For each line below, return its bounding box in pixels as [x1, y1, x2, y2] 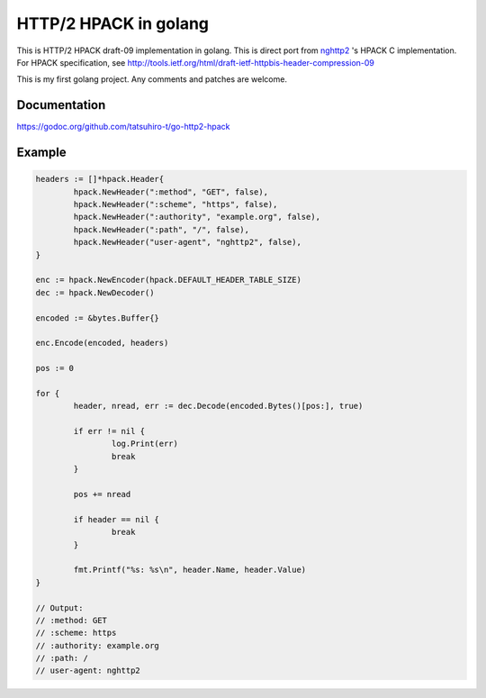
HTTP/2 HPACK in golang [16, 14, 210, 33]
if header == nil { [73, 514, 159, 524]
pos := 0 [35, 363, 75, 374]
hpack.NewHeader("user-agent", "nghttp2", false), [73, 237, 301, 248]
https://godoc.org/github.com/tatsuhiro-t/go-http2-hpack [16, 122, 230, 132]
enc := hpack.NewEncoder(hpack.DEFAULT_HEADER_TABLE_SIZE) [35, 275, 301, 286]
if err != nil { [73, 426, 146, 437]
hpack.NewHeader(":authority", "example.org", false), [73, 212, 321, 222]
